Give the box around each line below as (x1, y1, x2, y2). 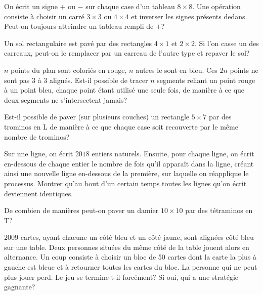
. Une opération (192, 1, 241, 11)
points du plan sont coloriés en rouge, (11, 64, 127, 75)
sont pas (4, 74, 30, 85)
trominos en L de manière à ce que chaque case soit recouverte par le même (4, 121, 238, 132)
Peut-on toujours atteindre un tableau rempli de (4, 21, 154, 31)
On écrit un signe (4, 1, 58, 11)
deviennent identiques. (4, 188, 73, 198)
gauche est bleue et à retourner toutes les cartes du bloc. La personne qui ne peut (4, 262, 257, 272)
